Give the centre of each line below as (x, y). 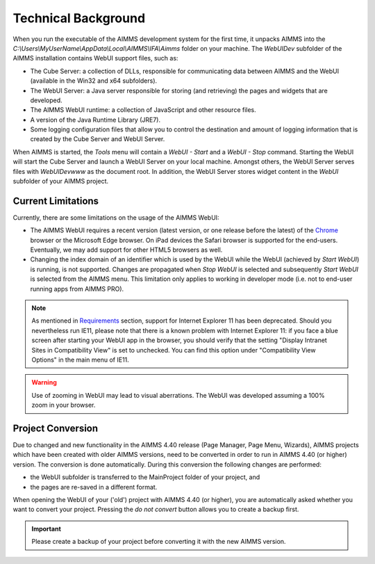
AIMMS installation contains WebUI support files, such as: (95, 58)
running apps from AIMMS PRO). (77, 289)
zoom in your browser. (64, 405)
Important (47, 529)
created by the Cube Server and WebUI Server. (98, 139)
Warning (44, 382)
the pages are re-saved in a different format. (94, 487)
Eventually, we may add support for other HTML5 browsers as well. (126, 250)
